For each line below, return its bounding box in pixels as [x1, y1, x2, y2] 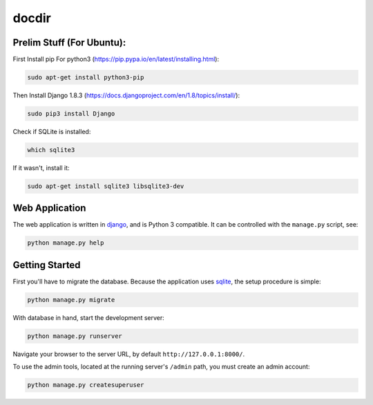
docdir [12, 10, 51, 26]
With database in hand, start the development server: [12, 313, 165, 321]
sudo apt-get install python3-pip [27, 73, 144, 82]
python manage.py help [27, 239, 104, 247]
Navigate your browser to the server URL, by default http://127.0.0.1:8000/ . [12, 350, 245, 358]
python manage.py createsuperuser [27, 381, 144, 389]
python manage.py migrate [27, 296, 115, 303]
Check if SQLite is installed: [12, 128, 91, 135]
